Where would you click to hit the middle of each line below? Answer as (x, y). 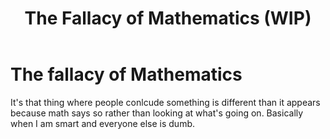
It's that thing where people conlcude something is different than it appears (165, 102)
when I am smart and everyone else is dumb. (103, 123)
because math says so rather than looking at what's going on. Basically (157, 113)
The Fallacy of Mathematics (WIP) (168, 18)
